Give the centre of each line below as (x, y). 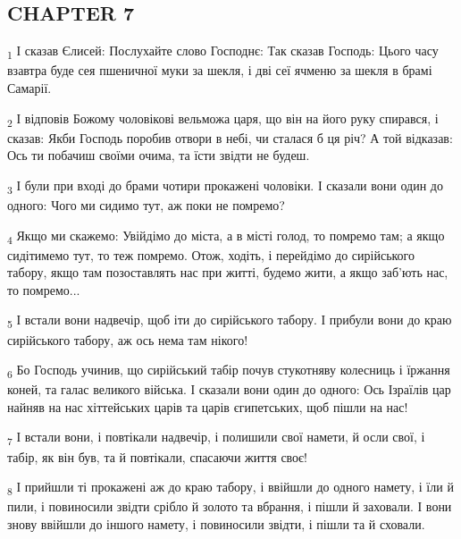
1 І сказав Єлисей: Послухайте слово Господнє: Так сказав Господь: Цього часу (223, 51)
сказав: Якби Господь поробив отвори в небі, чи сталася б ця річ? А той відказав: (230, 137)
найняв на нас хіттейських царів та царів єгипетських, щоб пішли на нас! (208, 406)
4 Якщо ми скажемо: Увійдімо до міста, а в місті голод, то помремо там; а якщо (226, 236)
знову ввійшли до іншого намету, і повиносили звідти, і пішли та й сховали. (216, 523)
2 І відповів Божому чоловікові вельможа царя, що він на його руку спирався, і (223, 119)
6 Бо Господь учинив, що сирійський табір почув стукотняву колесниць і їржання (229, 371)
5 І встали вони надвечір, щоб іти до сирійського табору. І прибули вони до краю (230, 321)
